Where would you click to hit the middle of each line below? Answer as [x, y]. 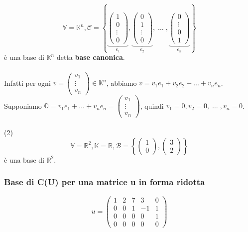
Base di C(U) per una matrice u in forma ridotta [105, 182]
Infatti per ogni [27, 83]
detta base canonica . [91, 57]
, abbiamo [122, 83]
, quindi [152, 106]
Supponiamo [23, 106]
